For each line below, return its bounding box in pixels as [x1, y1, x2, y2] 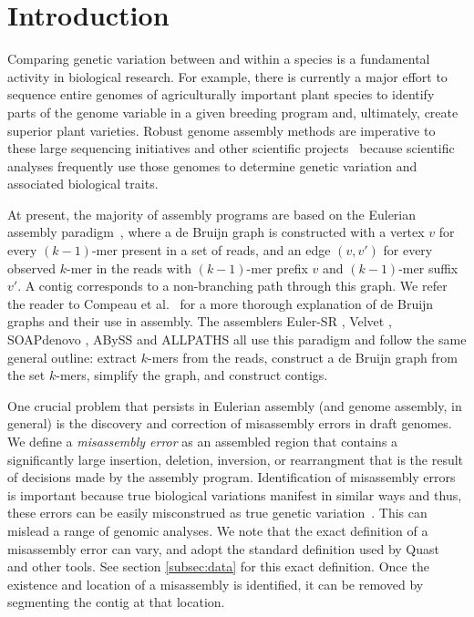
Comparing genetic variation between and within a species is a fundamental [7, 49, 430, 68]
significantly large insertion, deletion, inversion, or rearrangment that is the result [7, 449, 464, 468]
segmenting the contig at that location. [7, 592, 225, 612]
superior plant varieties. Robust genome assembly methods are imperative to [7, 120, 436, 139]
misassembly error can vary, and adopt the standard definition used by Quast [7, 539, 439, 558]
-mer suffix [398, 258, 459, 277]
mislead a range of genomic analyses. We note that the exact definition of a [7, 520, 428, 540]
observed [7, 258, 57, 277]
